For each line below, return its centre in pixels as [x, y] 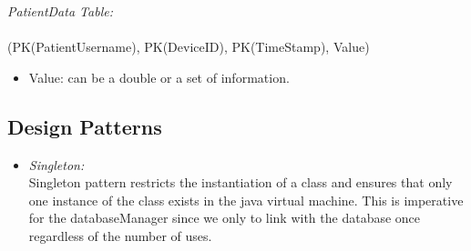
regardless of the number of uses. [120, 235]
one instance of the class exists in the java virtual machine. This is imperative [246, 200]
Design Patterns [85, 126]
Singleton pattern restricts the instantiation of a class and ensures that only [241, 182]
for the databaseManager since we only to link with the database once [225, 218]
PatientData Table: [60, 11]
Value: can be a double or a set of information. [159, 77]
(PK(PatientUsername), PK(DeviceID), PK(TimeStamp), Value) [189, 47]
